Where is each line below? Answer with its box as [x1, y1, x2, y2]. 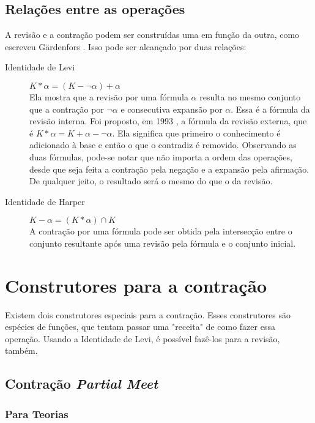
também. [5, 344, 38, 357]
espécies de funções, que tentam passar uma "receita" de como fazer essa [5, 320, 275, 333]
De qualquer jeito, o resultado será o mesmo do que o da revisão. [29, 174, 273, 187]
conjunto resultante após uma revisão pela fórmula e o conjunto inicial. [29, 236, 296, 249]
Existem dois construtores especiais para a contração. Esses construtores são [5, 308, 291, 321]
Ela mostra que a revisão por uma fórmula [29, 90, 188, 103]
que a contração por [29, 102, 104, 115]
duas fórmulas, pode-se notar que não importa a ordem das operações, [29, 150, 292, 163]
